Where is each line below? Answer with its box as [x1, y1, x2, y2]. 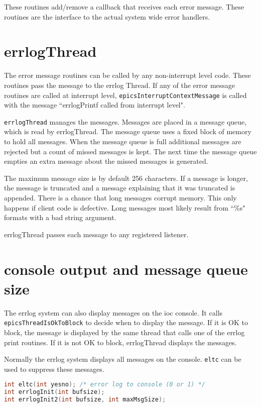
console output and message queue [4, 258, 248, 279]
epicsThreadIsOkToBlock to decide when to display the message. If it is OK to [4, 317, 248, 328]
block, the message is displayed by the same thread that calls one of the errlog [4, 327, 245, 337]
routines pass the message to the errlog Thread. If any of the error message [4, 79, 235, 90]
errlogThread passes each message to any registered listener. [4, 229, 189, 239]
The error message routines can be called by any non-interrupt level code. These [4, 70, 251, 80]
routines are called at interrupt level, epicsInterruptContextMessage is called [4, 89, 247, 100]
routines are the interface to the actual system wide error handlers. [4, 11, 210, 22]
